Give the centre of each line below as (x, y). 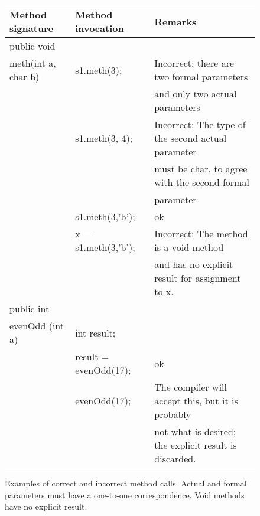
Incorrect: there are (194, 63)
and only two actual (196, 94)
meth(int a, (33, 63)
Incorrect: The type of (200, 124)
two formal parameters (201, 76)
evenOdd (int (37, 326)
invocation (100, 28)
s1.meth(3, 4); (104, 138)
